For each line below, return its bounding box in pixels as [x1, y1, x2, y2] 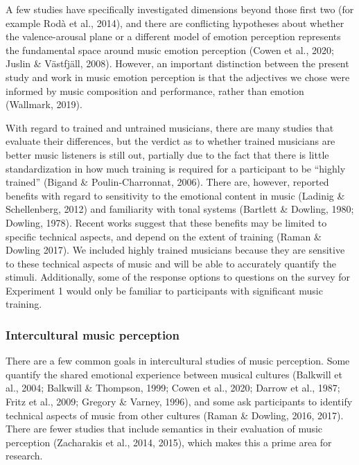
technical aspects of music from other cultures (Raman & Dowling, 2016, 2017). [6, 407, 344, 422]
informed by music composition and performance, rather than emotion [6, 83, 304, 98]
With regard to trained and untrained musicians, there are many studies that [6, 120, 334, 134]
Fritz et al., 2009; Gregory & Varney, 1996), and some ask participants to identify [6, 394, 353, 409]
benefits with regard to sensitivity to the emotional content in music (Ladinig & [6, 188, 345, 202]
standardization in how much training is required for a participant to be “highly [6, 161, 346, 175]
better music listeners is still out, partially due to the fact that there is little [6, 147, 329, 161]
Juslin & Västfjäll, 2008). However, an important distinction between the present [6, 56, 349, 71]
